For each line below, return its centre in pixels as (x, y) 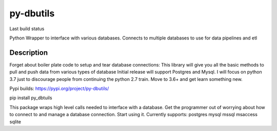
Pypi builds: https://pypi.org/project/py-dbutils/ (59, 89)
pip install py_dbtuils (31, 98)
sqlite (15, 122)
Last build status (27, 29)
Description (29, 52)
